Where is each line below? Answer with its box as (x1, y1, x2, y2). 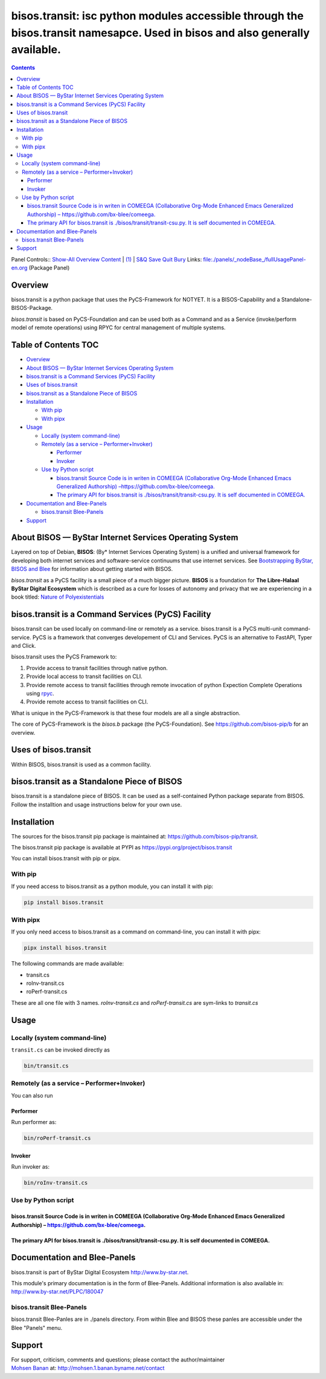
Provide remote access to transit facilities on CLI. (26, 698, 149, 705)
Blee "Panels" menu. (11, 1324, 63, 1331)
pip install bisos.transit (24, 899, 104, 906)
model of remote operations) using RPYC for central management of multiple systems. (11, 324, 226, 331)
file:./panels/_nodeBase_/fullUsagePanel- (203, 255, 306, 263)
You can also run (11, 1091, 54, 1099)
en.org (11, 264, 28, 272)
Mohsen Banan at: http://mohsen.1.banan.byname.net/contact (11, 1364, 165, 1372)
